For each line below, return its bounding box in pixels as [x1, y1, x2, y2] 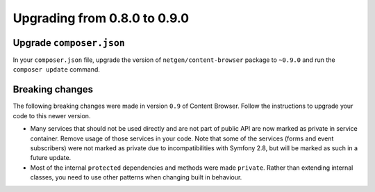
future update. [30, 154, 72, 162]
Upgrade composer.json [12, 37, 125, 49]
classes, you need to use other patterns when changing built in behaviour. [30, 173, 242, 182]
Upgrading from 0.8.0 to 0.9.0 [12, 10, 190, 26]
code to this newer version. [12, 111, 91, 120]
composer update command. [12, 65, 101, 74]
